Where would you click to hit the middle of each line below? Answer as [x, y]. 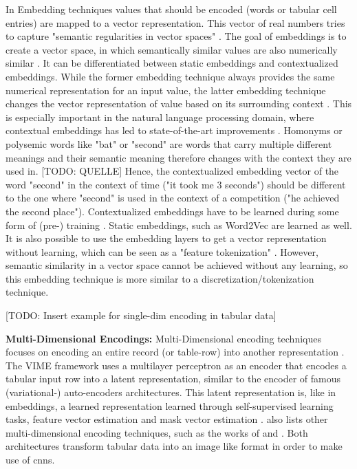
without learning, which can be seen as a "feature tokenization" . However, [162, 251]
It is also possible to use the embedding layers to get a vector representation [166, 238]
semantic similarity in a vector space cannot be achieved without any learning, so [177, 265]
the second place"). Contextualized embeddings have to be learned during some [172, 211]
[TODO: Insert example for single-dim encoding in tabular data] [141, 315]
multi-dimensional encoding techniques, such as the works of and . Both [157, 432]
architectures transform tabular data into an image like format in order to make [174, 446]
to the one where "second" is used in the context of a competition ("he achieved [173, 198]
